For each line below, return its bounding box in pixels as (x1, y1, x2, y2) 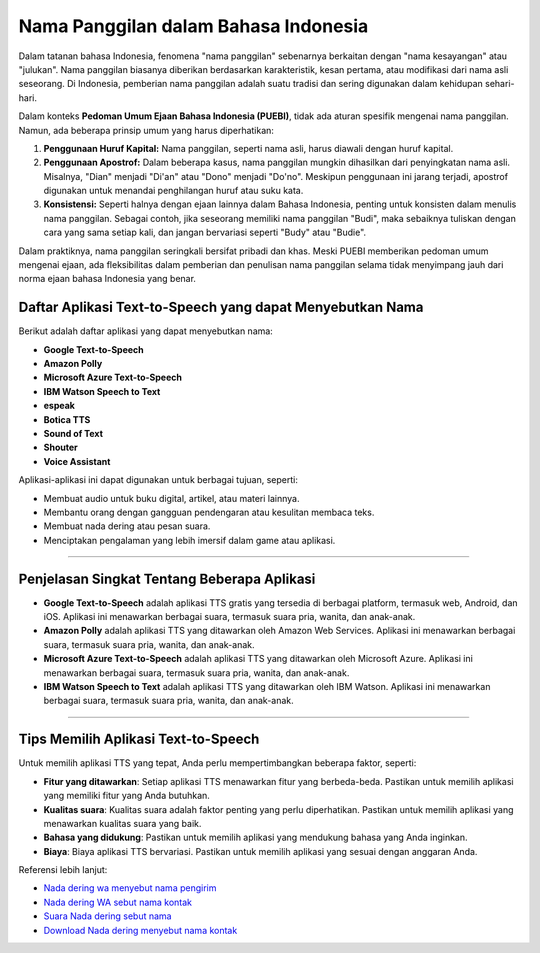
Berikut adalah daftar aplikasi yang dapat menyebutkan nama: (18, 325, 274, 337)
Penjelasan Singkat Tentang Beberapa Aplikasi (18, 570, 316, 587)
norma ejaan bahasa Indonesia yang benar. (18, 273, 197, 285)
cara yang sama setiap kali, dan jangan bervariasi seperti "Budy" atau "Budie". (43, 226, 367, 239)
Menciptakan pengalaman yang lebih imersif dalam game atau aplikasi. (43, 534, 336, 546)
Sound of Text (43, 428, 104, 440)
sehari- (485, 78, 515, 90)
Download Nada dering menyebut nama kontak (43, 924, 238, 936)
